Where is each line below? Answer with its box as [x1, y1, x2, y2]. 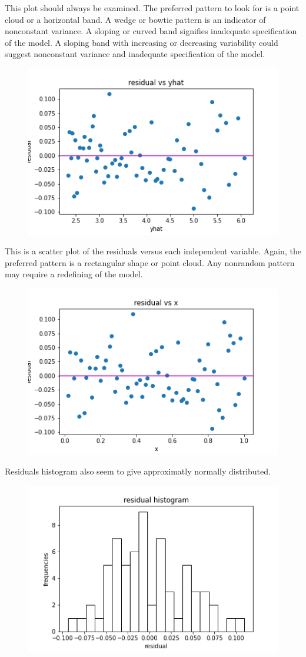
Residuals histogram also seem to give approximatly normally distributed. [5, 465, 271, 477]
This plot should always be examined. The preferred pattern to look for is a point [5, 2, 300, 14]
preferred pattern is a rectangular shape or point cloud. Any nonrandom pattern [5, 256, 295, 268]
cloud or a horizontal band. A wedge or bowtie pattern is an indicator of [5, 13, 266, 25]
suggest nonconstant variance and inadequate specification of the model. [5, 48, 265, 60]
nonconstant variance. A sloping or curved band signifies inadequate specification [5, 25, 297, 37]
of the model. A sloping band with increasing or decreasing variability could [5, 36, 278, 48]
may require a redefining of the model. [5, 268, 143, 280]
